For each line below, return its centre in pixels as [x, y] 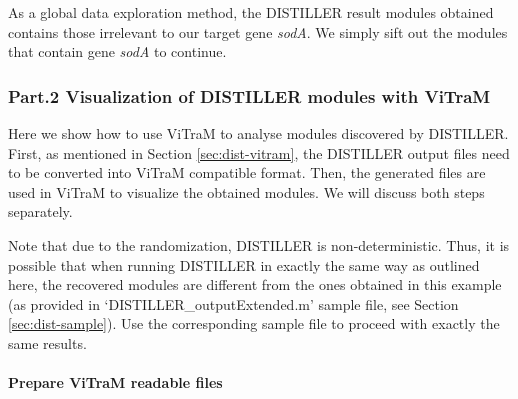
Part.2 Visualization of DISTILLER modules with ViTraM [249, 95]
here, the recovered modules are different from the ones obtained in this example [255, 284]
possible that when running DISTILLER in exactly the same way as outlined [244, 264]
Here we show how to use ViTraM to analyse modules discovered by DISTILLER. [258, 133]
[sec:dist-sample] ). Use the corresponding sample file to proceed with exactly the [254, 323]
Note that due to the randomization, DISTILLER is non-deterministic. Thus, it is [259, 244]
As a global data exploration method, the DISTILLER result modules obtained [251, 12]
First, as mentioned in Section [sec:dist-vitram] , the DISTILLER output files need [259, 152]
